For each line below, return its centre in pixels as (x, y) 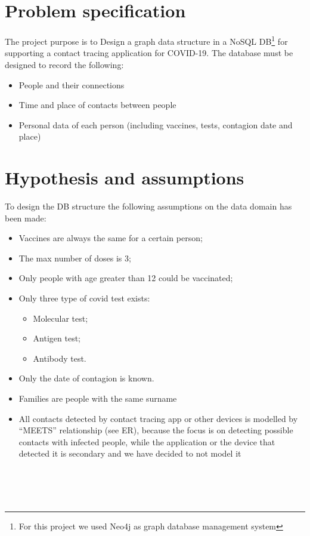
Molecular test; (61, 318)
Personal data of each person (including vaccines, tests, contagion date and (156, 124)
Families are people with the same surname (98, 398)
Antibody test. (60, 358)
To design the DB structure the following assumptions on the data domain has (148, 206)
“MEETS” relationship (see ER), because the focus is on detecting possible (156, 430)
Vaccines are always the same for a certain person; (111, 238)
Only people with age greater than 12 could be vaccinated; (126, 278)
